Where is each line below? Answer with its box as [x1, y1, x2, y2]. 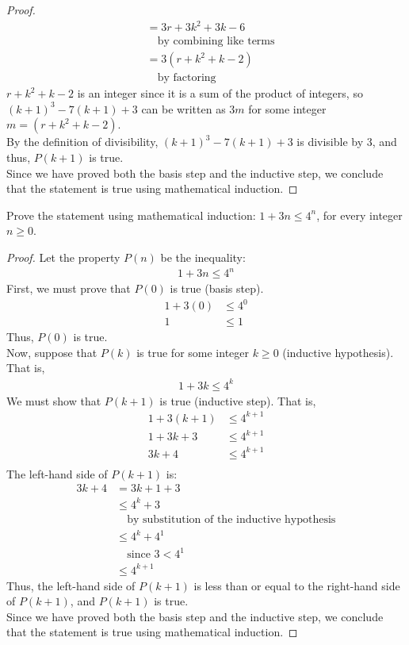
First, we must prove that [6, 280, 131, 297]
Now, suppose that [6, 344, 97, 360]
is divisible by [296, 133, 364, 150]
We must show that [6, 392, 101, 409]
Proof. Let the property [6, 248, 120, 265]
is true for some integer [136, 344, 249, 360]
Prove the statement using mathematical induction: [6, 206, 256, 223]
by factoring [157, 72, 216, 84]
